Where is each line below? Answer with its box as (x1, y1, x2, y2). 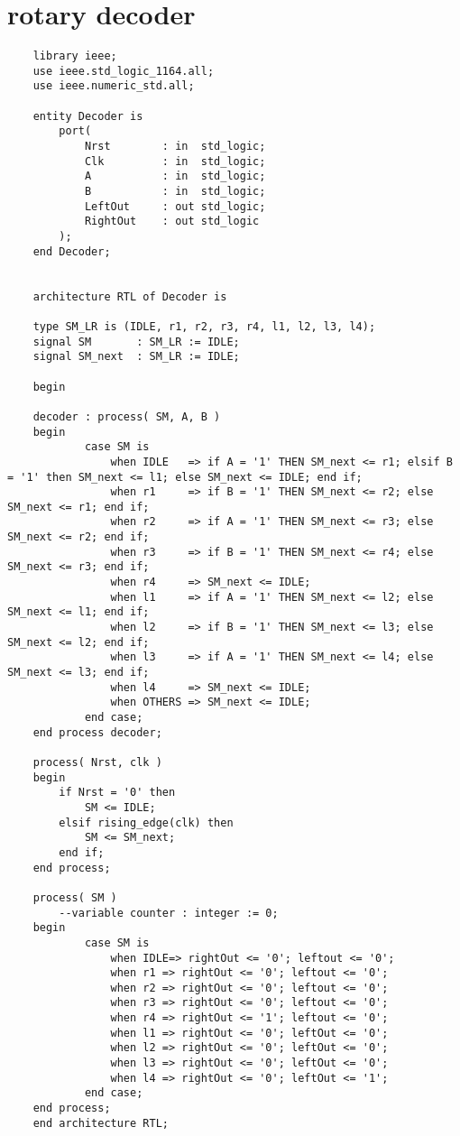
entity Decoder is (32, 109, 143, 123)
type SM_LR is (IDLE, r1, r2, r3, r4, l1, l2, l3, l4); (32, 319, 376, 333)
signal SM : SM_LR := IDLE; (32, 335, 240, 348)
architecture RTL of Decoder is (32, 290, 227, 303)
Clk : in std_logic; (84, 154, 266, 168)
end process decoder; (32, 725, 162, 739)
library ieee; (32, 50, 117, 63)
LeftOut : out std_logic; (84, 199, 266, 213)
